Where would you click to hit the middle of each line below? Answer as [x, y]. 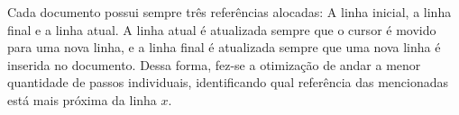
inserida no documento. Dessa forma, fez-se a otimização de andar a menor [214, 64]
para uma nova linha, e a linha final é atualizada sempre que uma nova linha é [224, 47]
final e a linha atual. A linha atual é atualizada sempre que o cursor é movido [222, 29]
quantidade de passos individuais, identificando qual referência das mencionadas [228, 82]
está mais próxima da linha [82, 99]
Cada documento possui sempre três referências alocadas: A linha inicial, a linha [229, 12]
